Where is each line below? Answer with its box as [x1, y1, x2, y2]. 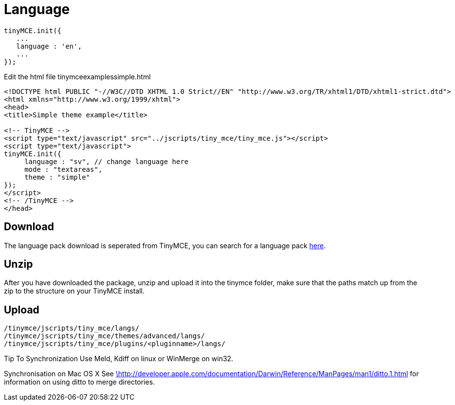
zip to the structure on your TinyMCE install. [4, 287, 145, 295]
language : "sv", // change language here [24, 157, 189, 166]
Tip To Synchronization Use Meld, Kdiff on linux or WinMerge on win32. [4, 354, 234, 363]
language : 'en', [16, 42, 82, 50]
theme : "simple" [24, 173, 91, 181]
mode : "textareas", [24, 165, 103, 173]
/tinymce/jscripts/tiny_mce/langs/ [4, 324, 140, 332]
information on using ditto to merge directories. [4, 378, 155, 387]
